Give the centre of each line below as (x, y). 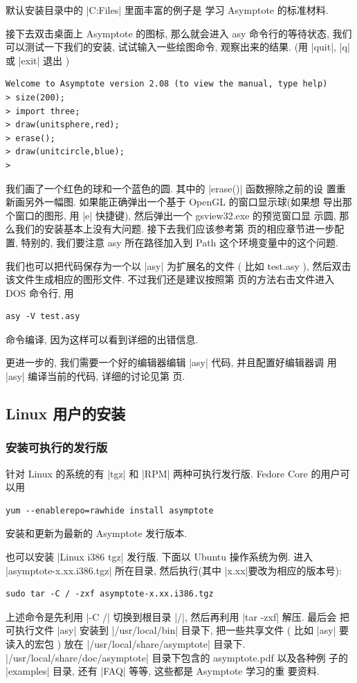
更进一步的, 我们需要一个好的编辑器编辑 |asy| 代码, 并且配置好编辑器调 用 (171, 362)
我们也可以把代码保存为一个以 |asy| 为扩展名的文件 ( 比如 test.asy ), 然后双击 (178, 265)
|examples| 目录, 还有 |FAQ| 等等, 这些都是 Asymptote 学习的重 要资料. (163, 671)
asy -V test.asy (43, 317)
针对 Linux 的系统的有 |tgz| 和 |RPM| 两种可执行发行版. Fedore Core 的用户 (173, 473)
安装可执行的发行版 (57, 447)
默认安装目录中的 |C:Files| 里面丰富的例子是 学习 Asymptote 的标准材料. (167, 10)
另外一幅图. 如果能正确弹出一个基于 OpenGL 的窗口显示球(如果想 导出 (183, 202)
